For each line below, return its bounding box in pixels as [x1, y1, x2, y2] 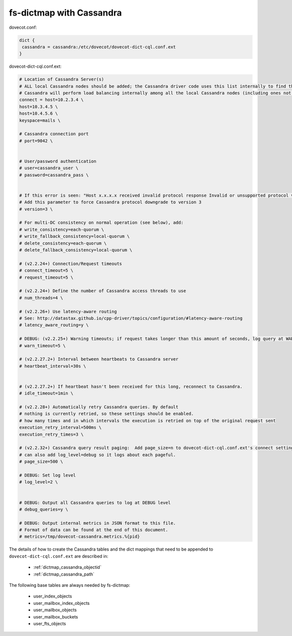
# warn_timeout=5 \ [19, 343, 66, 348]
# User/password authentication [19, 159, 97, 164]
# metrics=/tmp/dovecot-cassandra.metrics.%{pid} [19, 534, 140, 539]
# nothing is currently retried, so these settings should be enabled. [19, 411, 194, 417]
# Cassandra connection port [19, 131, 89, 137]
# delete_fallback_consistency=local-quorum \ [19, 247, 132, 253]
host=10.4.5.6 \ [19, 111, 58, 117]
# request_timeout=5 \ [19, 275, 73, 280]
